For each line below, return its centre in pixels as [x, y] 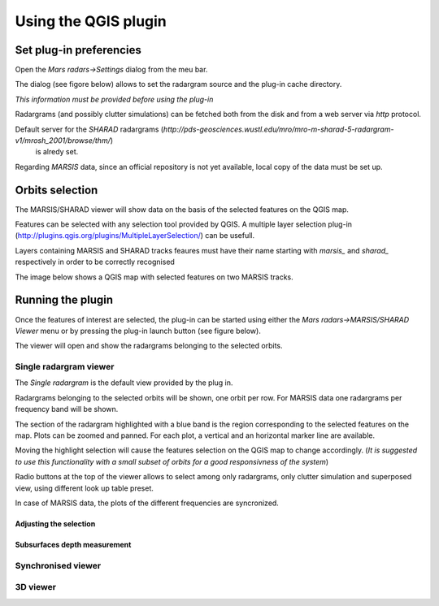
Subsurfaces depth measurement [73, 545]
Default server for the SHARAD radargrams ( [89, 129]
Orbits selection [57, 190]
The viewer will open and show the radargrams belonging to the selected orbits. [149, 346]
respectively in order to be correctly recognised [95, 262]
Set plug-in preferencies [78, 50]
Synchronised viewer [58, 565]
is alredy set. [57, 152]
